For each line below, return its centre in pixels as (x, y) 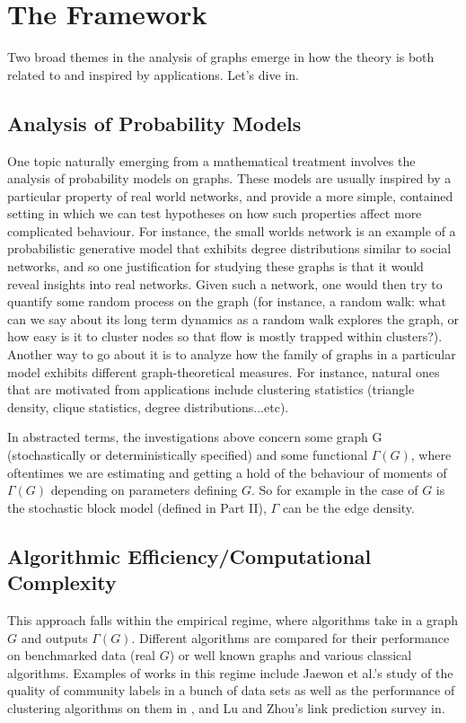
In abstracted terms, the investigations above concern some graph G (195, 437)
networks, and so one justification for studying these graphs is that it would (215, 266)
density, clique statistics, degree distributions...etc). (148, 406)
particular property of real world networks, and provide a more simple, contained (230, 195)
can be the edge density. (348, 507)
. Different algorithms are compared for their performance (290, 637)
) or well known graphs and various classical (290, 655)
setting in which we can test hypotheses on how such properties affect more (215, 213)
